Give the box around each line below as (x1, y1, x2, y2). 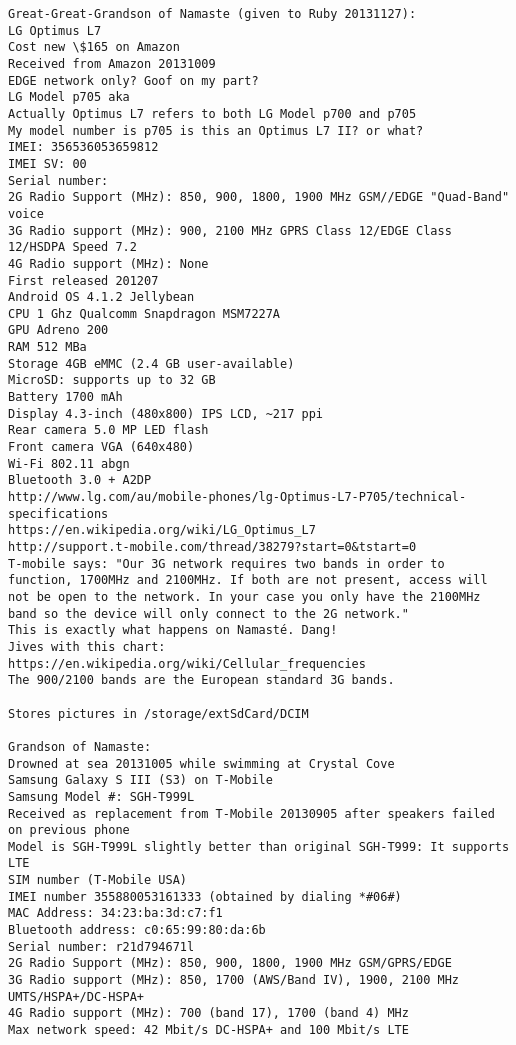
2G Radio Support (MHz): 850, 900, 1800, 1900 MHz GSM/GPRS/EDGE (8, 956, 452, 971)
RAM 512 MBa (8, 340, 87, 355)
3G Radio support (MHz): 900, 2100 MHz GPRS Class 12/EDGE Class (8, 223, 452, 238)
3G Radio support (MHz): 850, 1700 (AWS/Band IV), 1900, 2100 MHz (8, 973, 460, 988)
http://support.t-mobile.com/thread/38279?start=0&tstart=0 (8, 540, 417, 554)
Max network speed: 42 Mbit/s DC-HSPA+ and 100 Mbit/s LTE (8, 1023, 409, 1038)
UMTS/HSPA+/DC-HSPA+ (8, 989, 145, 1004)
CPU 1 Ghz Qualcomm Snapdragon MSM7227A (8, 306, 281, 321)
